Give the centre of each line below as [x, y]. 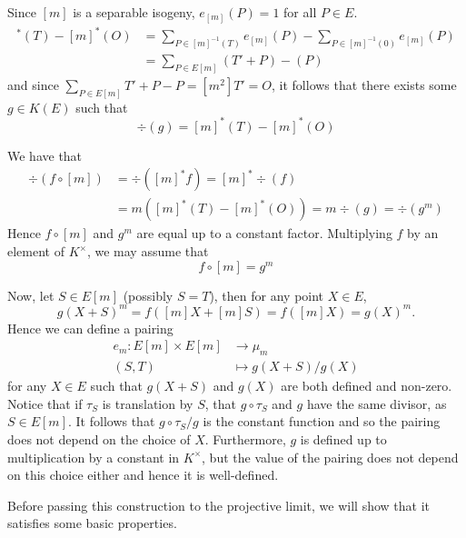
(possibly [148, 295]
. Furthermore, [245, 438]
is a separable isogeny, [134, 12]
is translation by [148, 403]
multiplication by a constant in [94, 457]
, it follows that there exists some [364, 84]
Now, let [31, 295]
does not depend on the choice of [99, 438]
